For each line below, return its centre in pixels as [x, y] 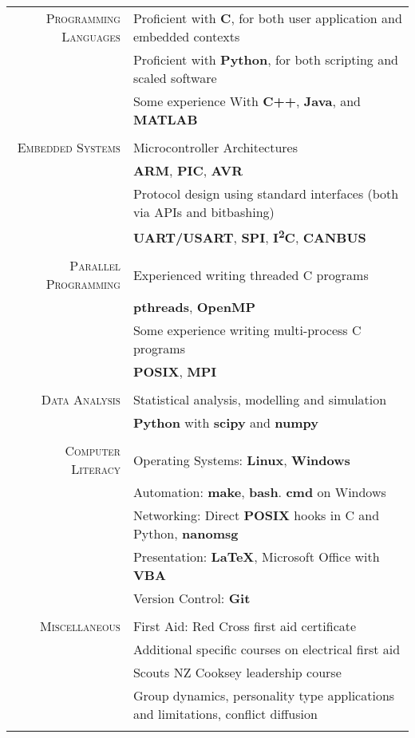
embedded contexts [186, 36]
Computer [93, 451]
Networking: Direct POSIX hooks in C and [256, 515]
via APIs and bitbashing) [204, 212]
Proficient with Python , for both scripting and [265, 59]
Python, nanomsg [186, 534]
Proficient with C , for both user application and [267, 18]
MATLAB [165, 119]
